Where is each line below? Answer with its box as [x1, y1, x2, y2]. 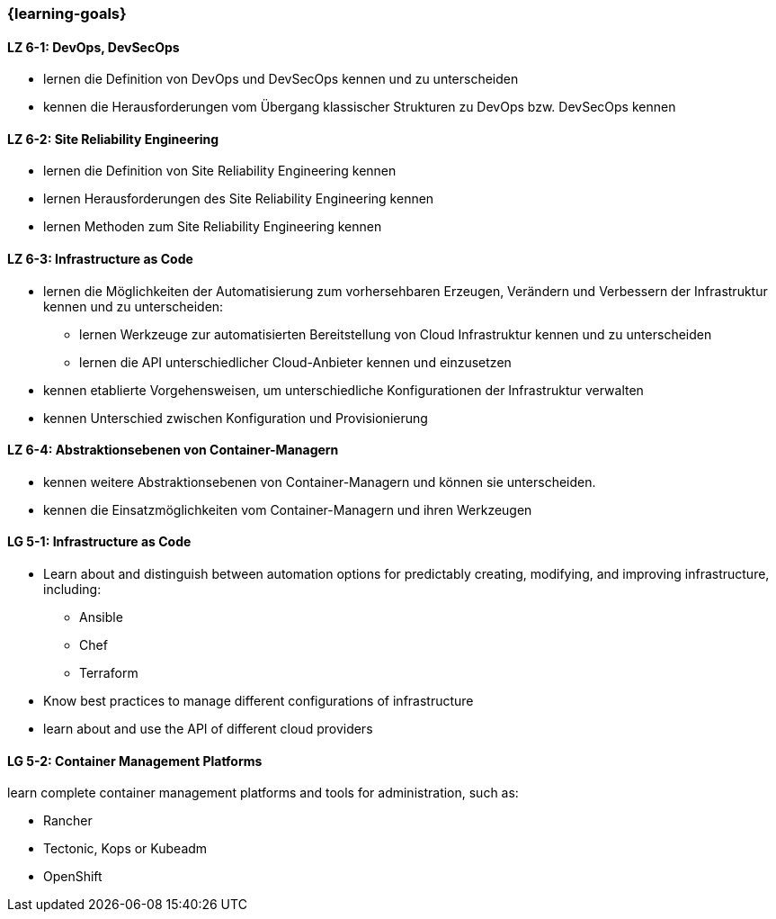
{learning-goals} [7, 5, 127, 23]
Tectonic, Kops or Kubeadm [43, 841, 208, 857]
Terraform [79, 665, 138, 681]
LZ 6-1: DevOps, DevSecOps [7, 39, 180, 55]
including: [43, 581, 102, 598]
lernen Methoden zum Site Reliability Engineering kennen [43, 219, 382, 235]
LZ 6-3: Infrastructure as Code [7, 251, 193, 267]
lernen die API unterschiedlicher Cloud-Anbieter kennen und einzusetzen [79, 354, 512, 370]
